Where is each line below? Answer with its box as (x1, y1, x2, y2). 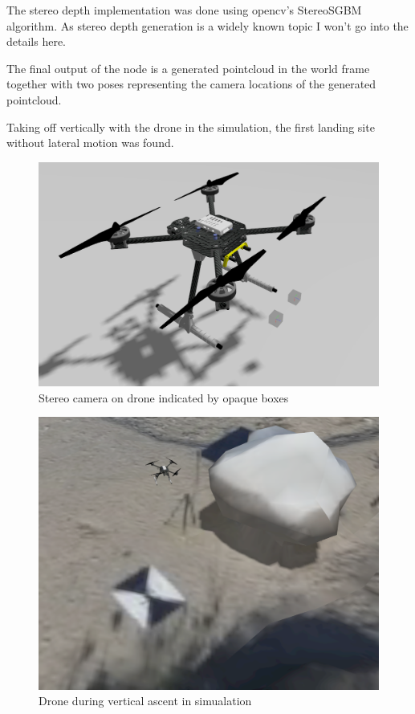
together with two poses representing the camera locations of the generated (6, 75, 376, 92)
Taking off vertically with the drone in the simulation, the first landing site (6, 118, 375, 135)
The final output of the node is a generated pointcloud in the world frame (6, 59, 370, 76)
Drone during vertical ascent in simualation (39, 692, 252, 709)
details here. (6, 33, 67, 50)
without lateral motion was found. (6, 134, 174, 151)
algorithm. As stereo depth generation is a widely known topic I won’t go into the (6, 17, 409, 34)
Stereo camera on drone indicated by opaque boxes (39, 389, 289, 406)
